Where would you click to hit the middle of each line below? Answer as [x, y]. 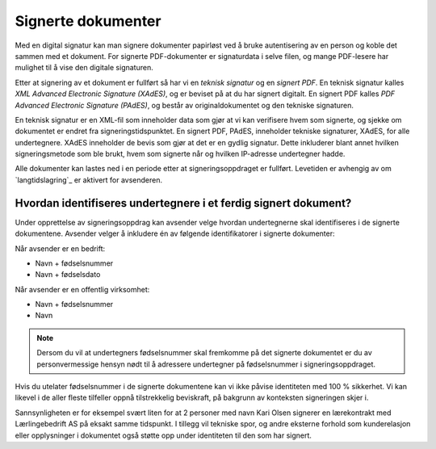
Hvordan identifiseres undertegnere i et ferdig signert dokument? [183, 203]
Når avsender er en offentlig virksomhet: [82, 289]
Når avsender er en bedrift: [60, 248]
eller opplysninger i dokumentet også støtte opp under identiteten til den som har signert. [163, 435]
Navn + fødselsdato [68, 275]
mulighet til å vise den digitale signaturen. [84, 68]
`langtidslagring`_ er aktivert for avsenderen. [89, 180]
